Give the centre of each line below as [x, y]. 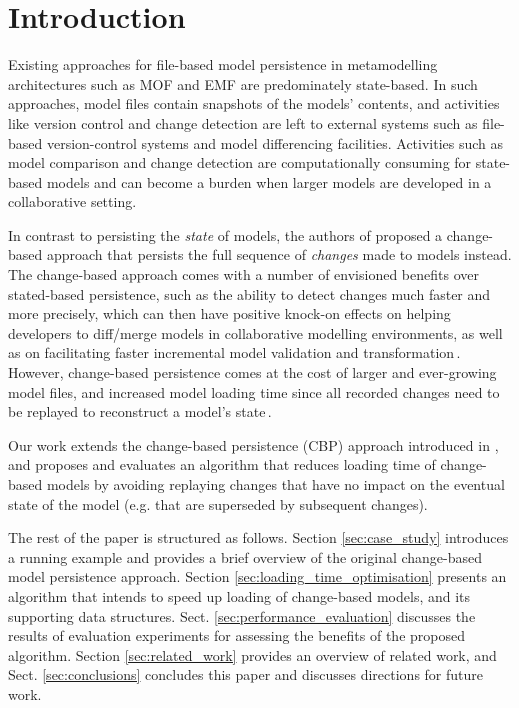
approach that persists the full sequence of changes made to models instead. [279, 254]
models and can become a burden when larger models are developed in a [269, 181]
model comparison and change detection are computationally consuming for [240, 162]
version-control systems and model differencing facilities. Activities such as [275, 142]
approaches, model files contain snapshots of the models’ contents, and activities [254, 103]
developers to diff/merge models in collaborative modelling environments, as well [255, 332]
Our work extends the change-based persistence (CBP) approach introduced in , [253, 444]
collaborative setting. [72, 201]
